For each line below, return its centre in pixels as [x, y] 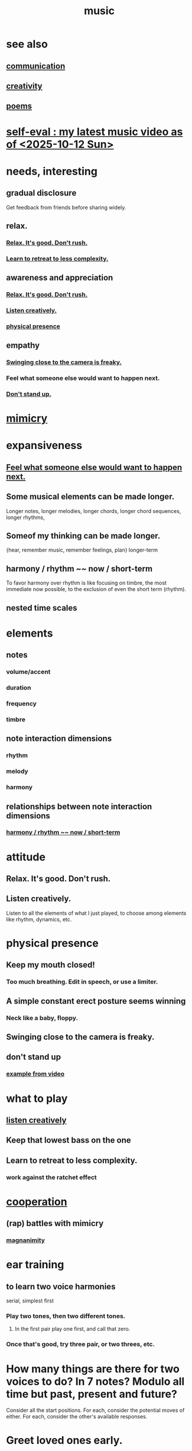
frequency [22, 704]
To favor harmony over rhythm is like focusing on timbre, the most [87, 583]
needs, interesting [52, 171]
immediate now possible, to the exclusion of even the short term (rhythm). [96, 589]
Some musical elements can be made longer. [90, 497]
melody [17, 772]
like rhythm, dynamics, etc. [39, 919]
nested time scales [42, 608]
